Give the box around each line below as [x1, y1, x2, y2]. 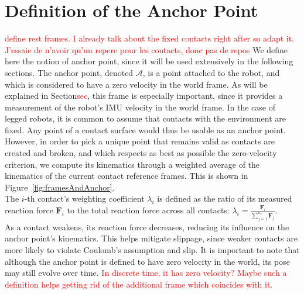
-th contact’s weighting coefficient [24, 192, 145, 205]
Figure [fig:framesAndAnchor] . [5, 181, 115, 193]
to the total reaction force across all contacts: [67, 204, 230, 216]
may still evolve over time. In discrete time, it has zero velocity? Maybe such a [5, 267, 287, 279]
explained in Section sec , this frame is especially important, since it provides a [5, 89, 283, 102]
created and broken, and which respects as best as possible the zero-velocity [5, 147, 277, 159]
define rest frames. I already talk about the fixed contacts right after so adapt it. [5, 32, 295, 44]
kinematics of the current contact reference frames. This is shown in [5, 170, 248, 182]
